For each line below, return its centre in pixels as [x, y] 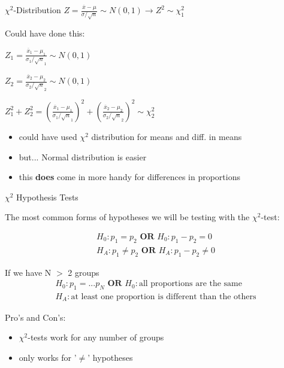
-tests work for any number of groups [96, 337]
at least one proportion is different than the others [164, 297]
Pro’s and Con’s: [35, 317]
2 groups [84, 272]
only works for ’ [48, 357]
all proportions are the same [190, 284]
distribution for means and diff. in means [167, 136]
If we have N [28, 272]
